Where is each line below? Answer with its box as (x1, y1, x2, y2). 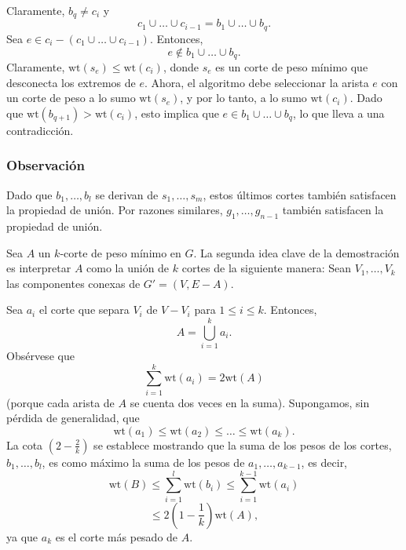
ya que (6, 528, 38, 545)
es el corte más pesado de (55, 528, 178, 545)
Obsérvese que (6, 348, 75, 364)
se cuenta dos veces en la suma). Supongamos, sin (130, 394, 370, 410)
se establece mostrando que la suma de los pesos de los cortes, (93, 436, 392, 453)
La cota (6, 436, 43, 453)
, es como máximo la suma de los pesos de (42, 453, 245, 470)
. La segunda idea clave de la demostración (193, 244, 400, 260)
